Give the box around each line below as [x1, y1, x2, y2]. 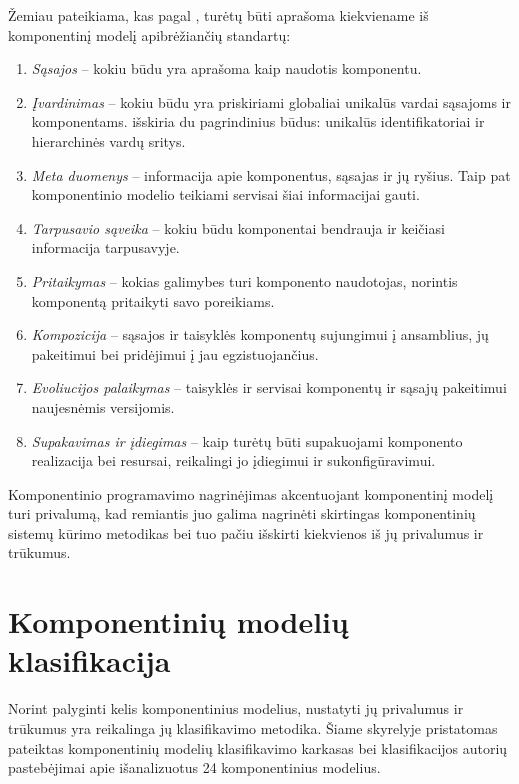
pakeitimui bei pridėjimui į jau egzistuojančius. [31, 343, 319, 364]
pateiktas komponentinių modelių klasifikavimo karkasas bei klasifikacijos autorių [8, 737, 508, 758]
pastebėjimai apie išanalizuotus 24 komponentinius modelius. [8, 757, 381, 778]
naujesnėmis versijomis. [31, 396, 175, 417]
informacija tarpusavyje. [31, 237, 180, 258]
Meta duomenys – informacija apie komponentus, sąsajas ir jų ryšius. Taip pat [31, 164, 511, 185]
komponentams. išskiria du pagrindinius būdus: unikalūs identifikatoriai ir [31, 111, 485, 132]
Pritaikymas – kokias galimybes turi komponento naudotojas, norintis [31, 270, 458, 291]
